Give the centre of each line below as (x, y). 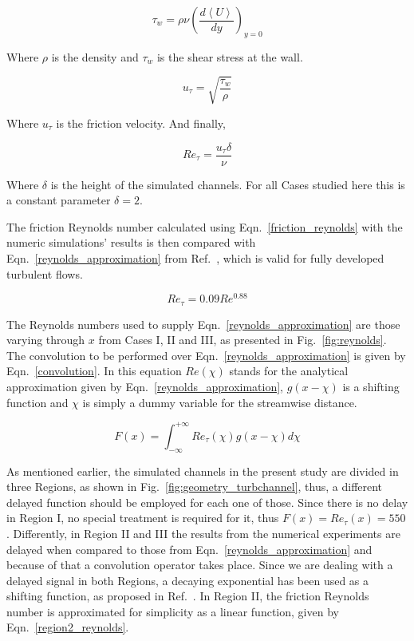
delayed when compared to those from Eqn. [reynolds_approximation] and (189, 549)
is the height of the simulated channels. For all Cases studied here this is (228, 184)
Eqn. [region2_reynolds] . (68, 627)
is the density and (95, 56)
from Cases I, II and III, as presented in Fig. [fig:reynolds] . (242, 340)
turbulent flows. (45, 273)
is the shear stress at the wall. (230, 56)
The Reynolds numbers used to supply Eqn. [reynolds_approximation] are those (203, 324)
